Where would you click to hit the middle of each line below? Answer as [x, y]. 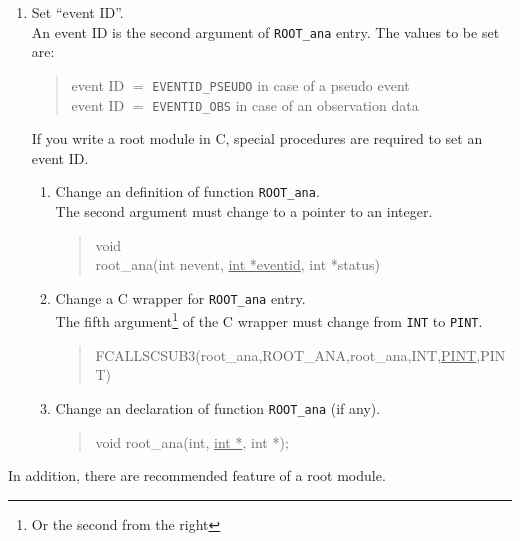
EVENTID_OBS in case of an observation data [285, 104]
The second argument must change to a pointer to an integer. [244, 211]
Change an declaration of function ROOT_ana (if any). [218, 407]
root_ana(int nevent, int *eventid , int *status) [237, 264]
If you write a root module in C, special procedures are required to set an [257, 138]
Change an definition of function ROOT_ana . [187, 191]
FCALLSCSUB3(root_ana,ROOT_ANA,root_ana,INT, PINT [286, 354]
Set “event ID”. [77, 12]
